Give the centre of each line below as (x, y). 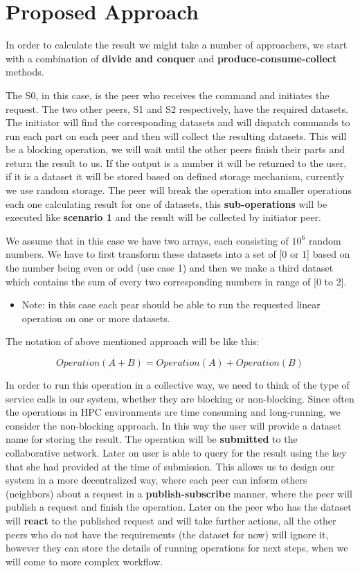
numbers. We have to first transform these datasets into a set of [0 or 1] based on (178, 254)
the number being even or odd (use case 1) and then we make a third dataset (170, 268)
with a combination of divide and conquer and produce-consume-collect (171, 58)
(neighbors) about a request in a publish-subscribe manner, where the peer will (179, 493)
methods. (25, 72)
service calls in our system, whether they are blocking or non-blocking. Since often (180, 398)
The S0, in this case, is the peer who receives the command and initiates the (168, 95)
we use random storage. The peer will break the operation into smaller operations (179, 190)
